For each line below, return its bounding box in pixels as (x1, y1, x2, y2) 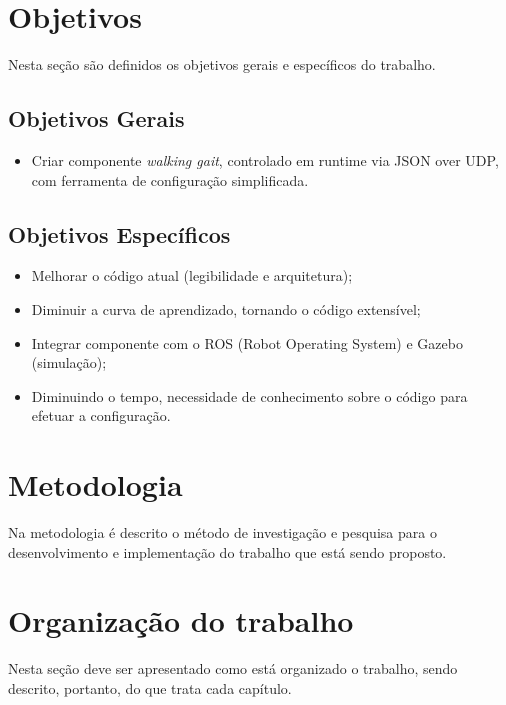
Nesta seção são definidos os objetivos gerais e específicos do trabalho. (8, 54, 436, 75)
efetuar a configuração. (31, 405, 171, 426)
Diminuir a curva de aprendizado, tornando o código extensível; (31, 298, 421, 319)
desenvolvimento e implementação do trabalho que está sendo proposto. (8, 541, 447, 562)
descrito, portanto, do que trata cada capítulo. (8, 677, 292, 698)
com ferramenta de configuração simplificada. (31, 169, 309, 190)
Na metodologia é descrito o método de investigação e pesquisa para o (8, 522, 437, 542)
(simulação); (31, 352, 107, 373)
